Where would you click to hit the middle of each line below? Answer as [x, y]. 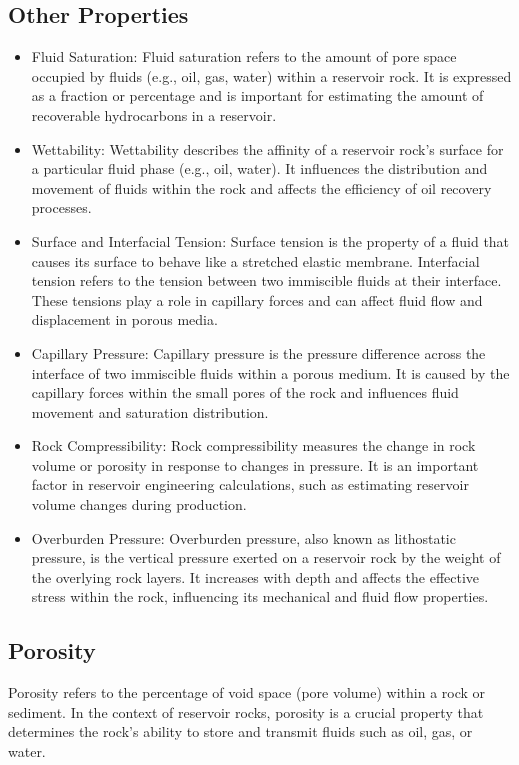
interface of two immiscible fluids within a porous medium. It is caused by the [270, 372]
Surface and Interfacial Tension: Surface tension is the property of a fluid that [270, 240]
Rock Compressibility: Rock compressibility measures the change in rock [253, 445]
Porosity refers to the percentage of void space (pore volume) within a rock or [247, 692]
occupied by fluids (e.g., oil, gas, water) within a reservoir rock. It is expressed [271, 75]
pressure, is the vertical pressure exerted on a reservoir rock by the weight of [266, 557]
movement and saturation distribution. [150, 411]
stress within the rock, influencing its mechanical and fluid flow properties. [260, 596]
